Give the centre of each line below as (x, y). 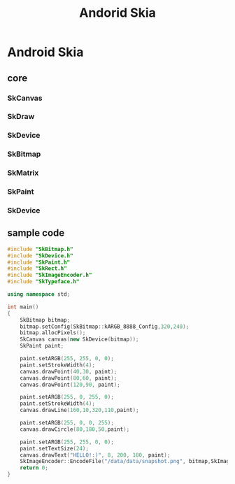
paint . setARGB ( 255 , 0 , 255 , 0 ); (67, 397)
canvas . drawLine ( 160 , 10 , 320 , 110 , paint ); (79, 411)
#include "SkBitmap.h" (40, 249)
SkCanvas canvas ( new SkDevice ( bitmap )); (79, 340)
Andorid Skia (117, 13)
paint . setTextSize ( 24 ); (55, 448)
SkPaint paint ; (42, 346)
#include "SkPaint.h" (39, 262)
